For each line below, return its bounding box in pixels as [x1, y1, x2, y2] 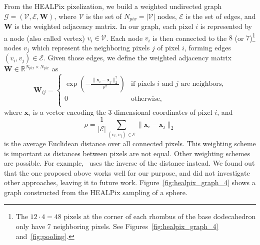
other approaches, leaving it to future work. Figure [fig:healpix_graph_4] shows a [4, 177, 255, 188]
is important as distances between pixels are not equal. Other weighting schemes [4, 148, 250, 158]
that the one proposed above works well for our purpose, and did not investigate [4, 167, 250, 178]
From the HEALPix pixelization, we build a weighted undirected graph [4, 1, 222, 11]
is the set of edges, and [185, 10, 256, 21]
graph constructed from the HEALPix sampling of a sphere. [4, 187, 187, 197]
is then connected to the [152, 32, 227, 43]
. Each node [106, 32, 143, 43]
